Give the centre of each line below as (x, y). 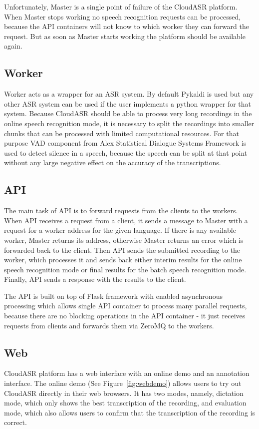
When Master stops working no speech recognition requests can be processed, (123, 16)
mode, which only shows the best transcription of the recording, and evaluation (125, 403)
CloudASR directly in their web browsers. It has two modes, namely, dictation (124, 393)
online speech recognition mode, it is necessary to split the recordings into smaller (129, 123)
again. (13, 46)
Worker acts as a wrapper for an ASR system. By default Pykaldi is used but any (129, 94)
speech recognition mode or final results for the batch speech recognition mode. (125, 269)
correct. (15, 422)
